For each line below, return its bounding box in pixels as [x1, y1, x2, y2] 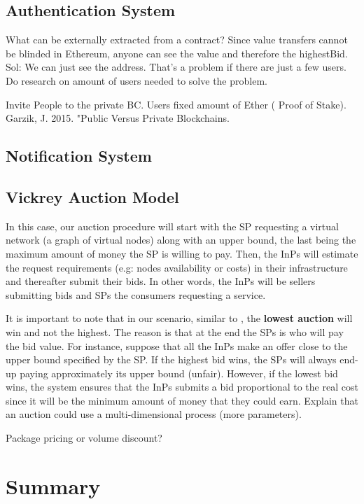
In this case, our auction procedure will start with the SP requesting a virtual [6, 218, 339, 233]
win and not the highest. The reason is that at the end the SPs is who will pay [6, 324, 344, 339]
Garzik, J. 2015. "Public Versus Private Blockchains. [6, 111, 230, 125]
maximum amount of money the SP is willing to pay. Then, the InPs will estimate [6, 246, 358, 260]
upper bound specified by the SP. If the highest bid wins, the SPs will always [6, 352, 337, 367]
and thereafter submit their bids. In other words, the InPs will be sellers [6, 274, 316, 288]
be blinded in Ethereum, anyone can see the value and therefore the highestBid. [6, 45, 348, 60]
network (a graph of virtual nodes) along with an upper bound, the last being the [6, 232, 356, 247]
